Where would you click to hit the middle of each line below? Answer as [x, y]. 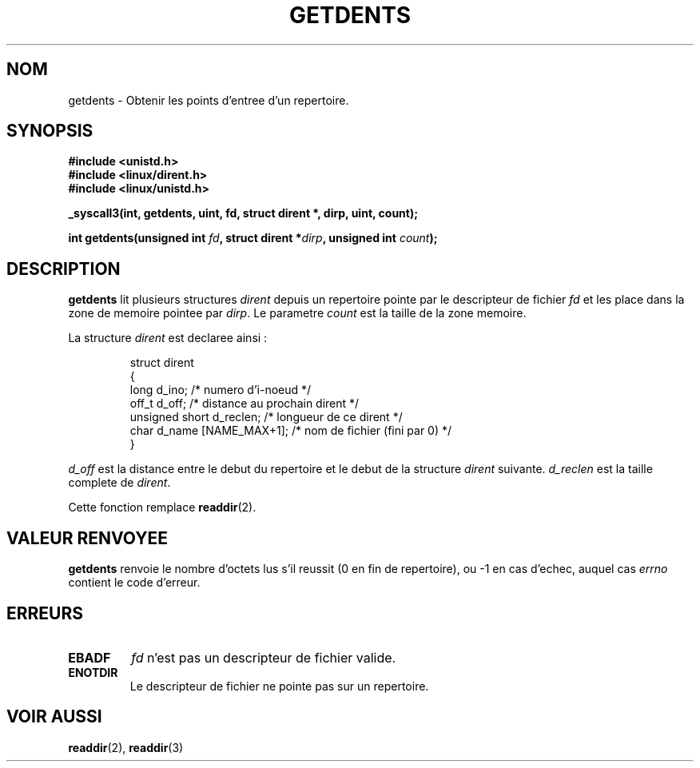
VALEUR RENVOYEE [87, 538]
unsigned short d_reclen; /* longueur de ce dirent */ [266, 417]
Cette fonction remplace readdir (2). [162, 507]
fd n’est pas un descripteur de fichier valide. [264, 657]
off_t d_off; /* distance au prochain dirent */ [245, 404]
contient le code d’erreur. [134, 583]
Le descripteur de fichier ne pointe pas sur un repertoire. [279, 686]
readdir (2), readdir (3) [126, 747]
